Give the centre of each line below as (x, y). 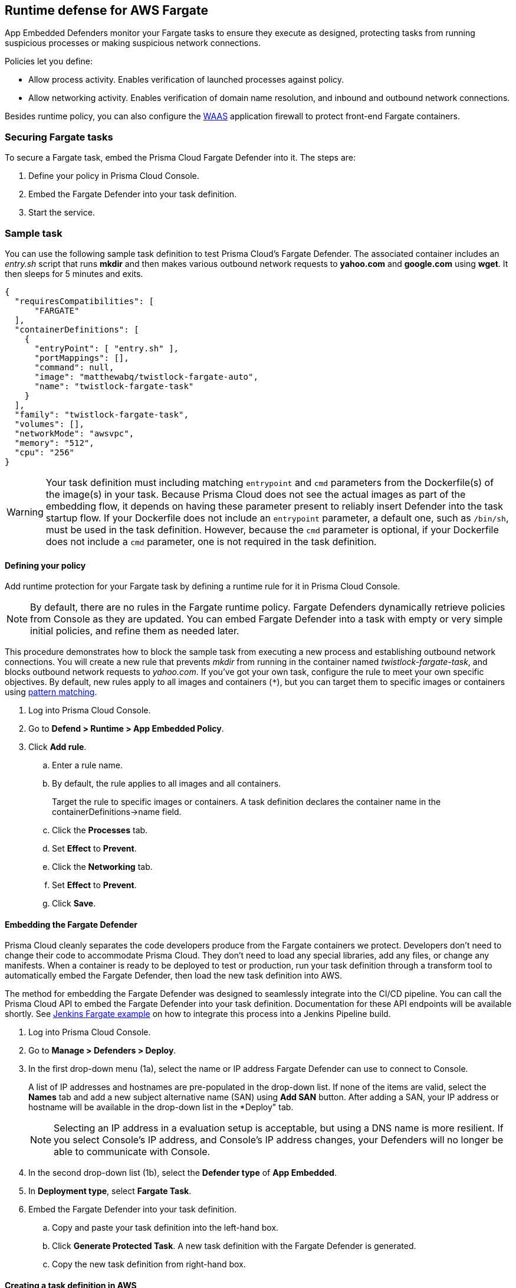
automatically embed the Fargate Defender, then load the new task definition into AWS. (173, 976)
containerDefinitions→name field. (117, 812)
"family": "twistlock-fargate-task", (101, 414)
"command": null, (74, 367)
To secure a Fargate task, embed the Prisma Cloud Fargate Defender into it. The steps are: (180, 158)
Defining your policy (45, 565)
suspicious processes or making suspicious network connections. (133, 43)
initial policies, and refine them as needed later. (135, 631)
